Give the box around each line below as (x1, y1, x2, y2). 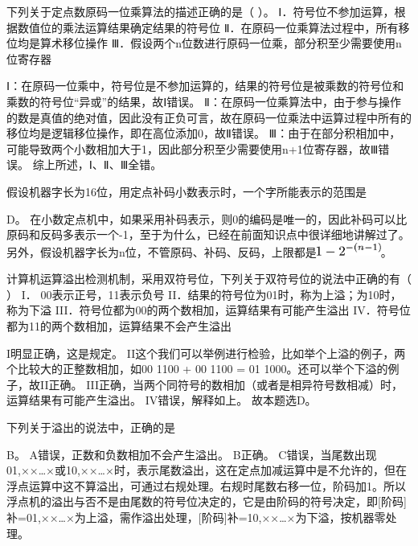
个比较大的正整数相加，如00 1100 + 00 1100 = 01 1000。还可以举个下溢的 (6, 360, 388, 377)
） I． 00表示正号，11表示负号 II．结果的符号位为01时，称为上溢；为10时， (6, 285, 402, 302)
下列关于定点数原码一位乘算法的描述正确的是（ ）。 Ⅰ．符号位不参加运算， (6, 3, 395, 19)
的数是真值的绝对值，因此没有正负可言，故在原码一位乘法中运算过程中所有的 (6, 109, 412, 125)
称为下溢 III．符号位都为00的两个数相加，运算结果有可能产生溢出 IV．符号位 (6, 302, 411, 318)
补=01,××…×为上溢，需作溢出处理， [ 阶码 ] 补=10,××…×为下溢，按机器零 (6, 509, 386, 526)
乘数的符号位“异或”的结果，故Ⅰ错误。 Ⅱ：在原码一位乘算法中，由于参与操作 (6, 92, 401, 109)
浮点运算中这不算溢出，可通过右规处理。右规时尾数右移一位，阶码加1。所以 (6, 477, 406, 494)
